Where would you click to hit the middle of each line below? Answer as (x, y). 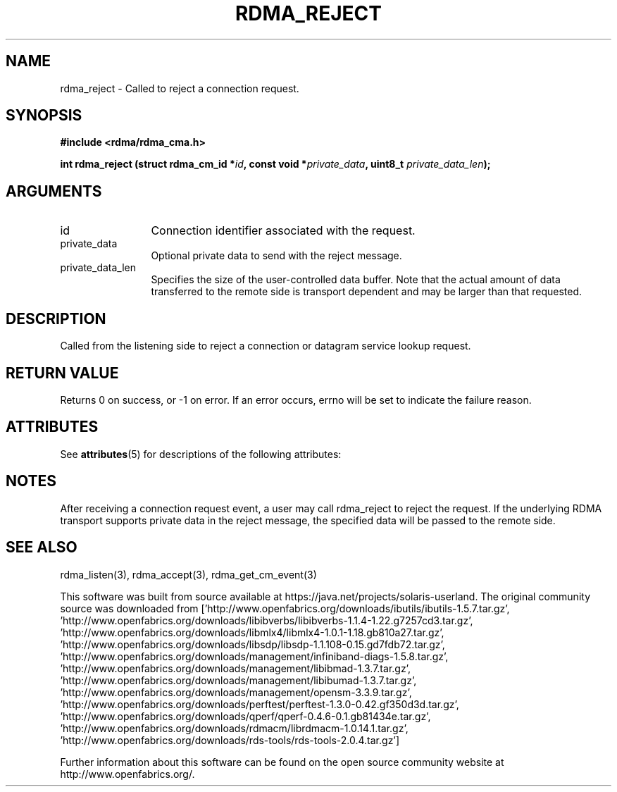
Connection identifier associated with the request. (283, 231)
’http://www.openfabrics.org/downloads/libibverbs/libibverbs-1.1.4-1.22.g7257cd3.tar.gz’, (267, 620)
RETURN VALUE (62, 373)
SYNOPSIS (44, 116)
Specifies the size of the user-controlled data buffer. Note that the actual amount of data (356, 280)
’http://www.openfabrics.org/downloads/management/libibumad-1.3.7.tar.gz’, (238, 680)
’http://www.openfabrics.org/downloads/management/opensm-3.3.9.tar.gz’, (236, 692)
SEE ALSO (42, 547)
